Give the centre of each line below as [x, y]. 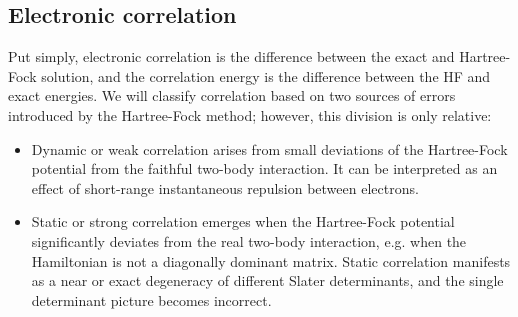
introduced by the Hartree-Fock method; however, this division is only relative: [250, 114]
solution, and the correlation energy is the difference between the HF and [266, 75]
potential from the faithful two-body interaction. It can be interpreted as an [264, 168]
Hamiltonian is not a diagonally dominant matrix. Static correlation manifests [271, 260]
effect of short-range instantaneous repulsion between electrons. [225, 187]
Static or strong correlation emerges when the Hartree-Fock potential [243, 221]
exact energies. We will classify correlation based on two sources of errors [232, 95]
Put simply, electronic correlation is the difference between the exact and [231, 56]
